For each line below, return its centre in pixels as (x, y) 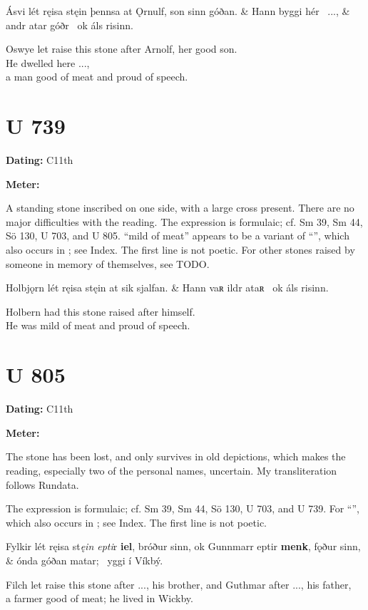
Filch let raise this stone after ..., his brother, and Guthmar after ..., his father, (179, 584)
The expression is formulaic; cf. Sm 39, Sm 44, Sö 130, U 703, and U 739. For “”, (183, 508)
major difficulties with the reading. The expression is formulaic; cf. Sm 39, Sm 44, (184, 221)
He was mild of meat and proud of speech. (98, 325)
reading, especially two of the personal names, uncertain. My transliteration (172, 470)
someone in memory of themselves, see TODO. (108, 263)
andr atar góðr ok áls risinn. (70, 25)
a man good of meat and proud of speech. (97, 77)
